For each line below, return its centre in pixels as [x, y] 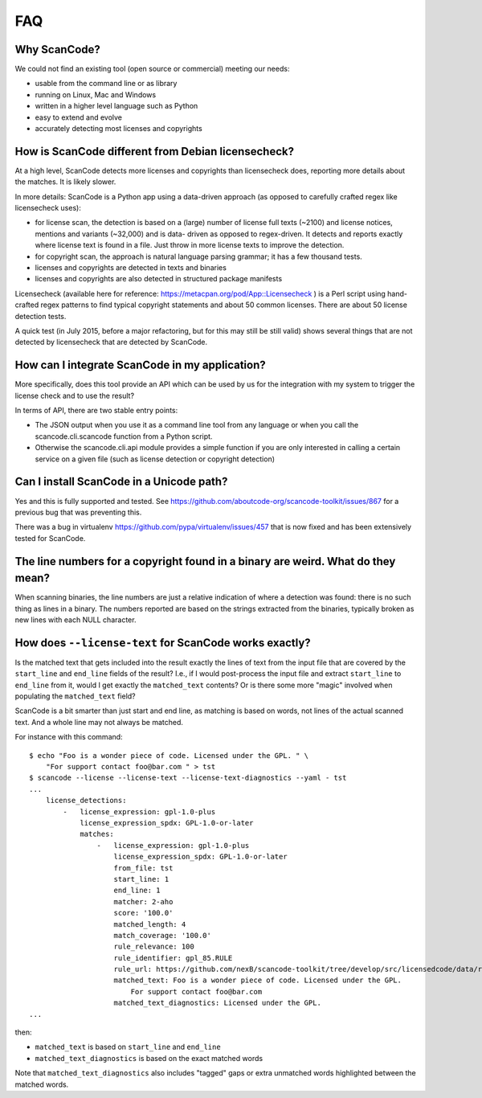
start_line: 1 [141, 879]
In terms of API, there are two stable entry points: [96, 411]
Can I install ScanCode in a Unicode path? [121, 482]
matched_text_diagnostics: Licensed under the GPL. [217, 1003]
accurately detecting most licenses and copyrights [118, 129]
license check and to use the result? [75, 395]
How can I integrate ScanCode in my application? [140, 365]
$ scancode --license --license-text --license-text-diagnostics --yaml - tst [188, 778]
